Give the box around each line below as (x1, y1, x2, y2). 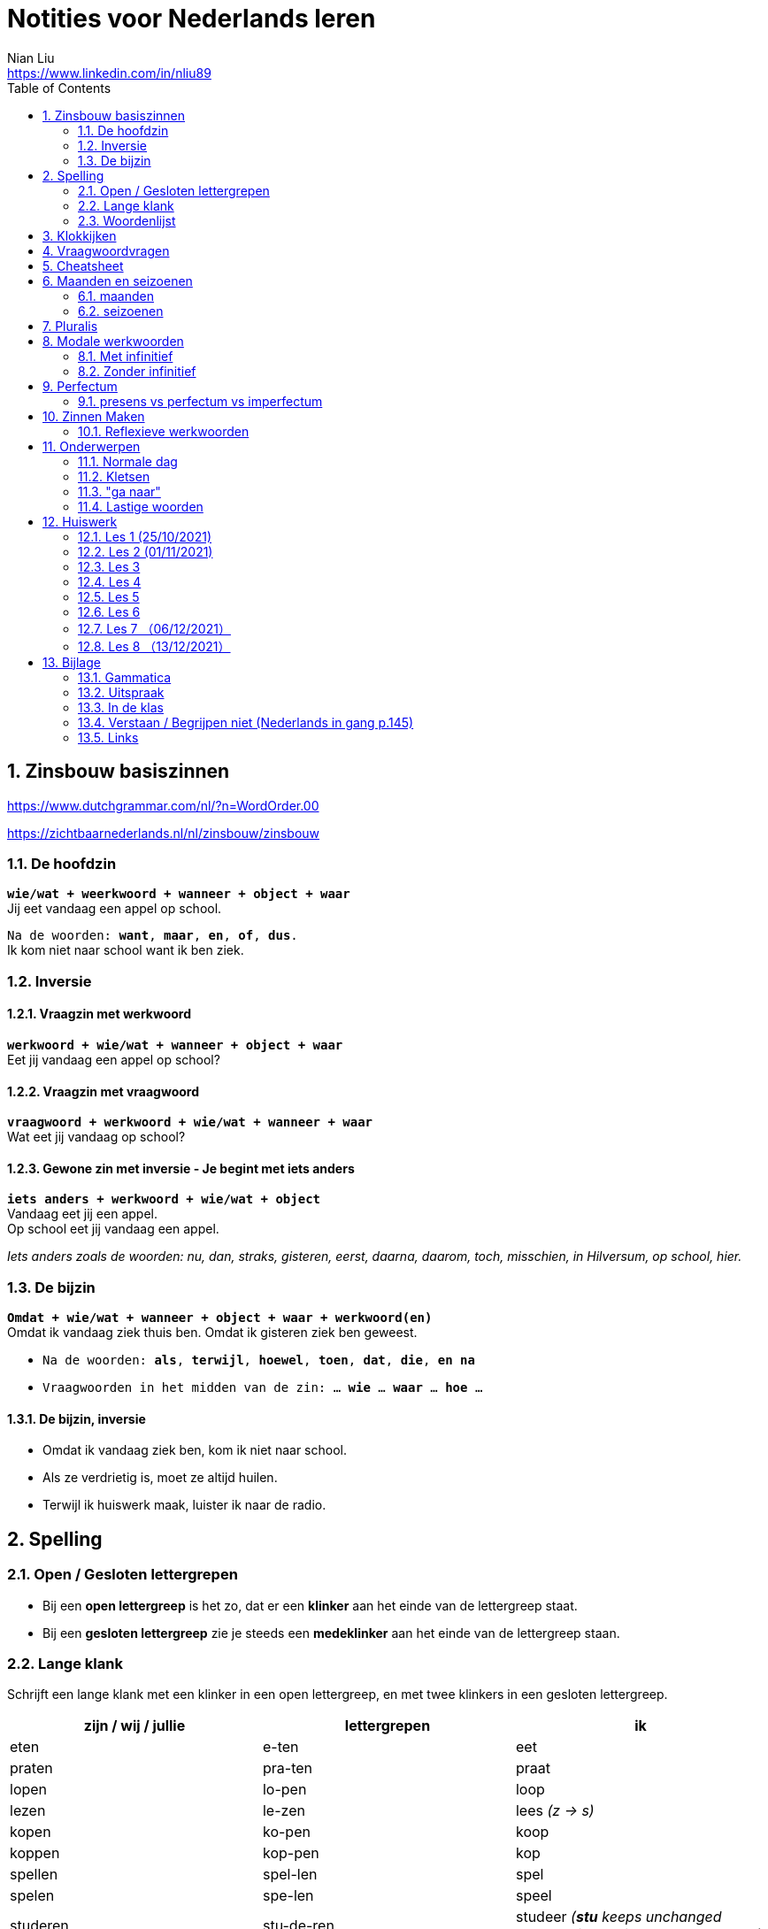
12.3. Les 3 (78, 558, 141, 574)
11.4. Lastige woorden (78, 498, 204, 514)
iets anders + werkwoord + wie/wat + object (7, 1192, 321, 1207)
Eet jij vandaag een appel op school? (7, 1051, 220, 1067)
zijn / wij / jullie (83, 1717, 186, 1735)
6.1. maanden (78, 288, 154, 304)
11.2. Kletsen (78, 468, 150, 484)
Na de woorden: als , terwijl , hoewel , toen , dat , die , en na (42, 1353, 475, 1368)
